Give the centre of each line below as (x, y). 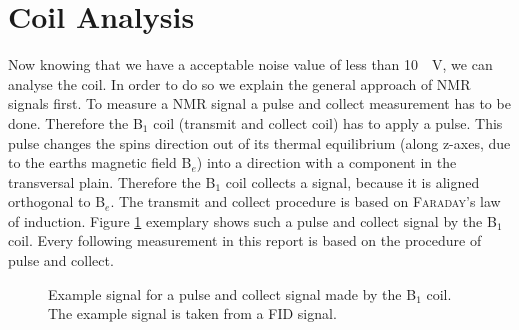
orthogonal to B (57, 201)
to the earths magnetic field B (100, 162)
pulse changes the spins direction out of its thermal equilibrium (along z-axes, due (259, 142)
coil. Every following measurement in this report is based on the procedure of (245, 240)
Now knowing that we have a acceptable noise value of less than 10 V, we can (250, 64)
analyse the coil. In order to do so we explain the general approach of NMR (239, 83)
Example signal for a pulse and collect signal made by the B (232, 293)
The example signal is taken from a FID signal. (192, 313)
